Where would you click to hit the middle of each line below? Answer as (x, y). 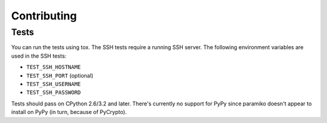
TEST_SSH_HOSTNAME (54, 67)
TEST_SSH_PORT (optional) (60, 75)
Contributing (44, 16)
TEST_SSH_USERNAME (54, 84)
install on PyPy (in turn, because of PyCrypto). (69, 112)
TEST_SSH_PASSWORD (54, 93)
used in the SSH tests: (39, 56)
